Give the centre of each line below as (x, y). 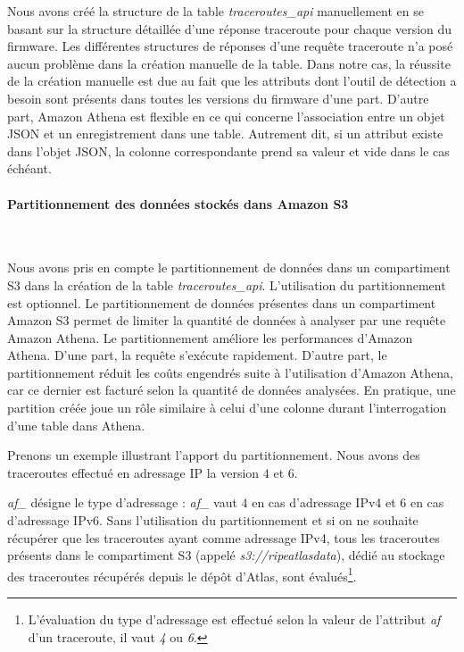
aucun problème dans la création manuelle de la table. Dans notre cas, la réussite (229, 63)
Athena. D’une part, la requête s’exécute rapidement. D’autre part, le (197, 355)
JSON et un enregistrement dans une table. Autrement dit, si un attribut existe (225, 134)
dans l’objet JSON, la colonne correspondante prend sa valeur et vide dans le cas (228, 150)
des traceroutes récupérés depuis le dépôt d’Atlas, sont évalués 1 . (182, 574)
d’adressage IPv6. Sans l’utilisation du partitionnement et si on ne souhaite (213, 520)
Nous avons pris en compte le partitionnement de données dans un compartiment (229, 267)
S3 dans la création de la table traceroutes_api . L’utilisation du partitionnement (227, 284)
